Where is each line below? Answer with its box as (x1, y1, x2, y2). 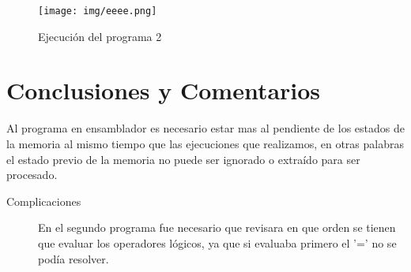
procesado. (6, 166, 58, 183)
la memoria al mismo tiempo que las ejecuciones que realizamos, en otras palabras (6, 135, 404, 151)
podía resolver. (38, 250, 109, 266)
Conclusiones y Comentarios (6, 74, 321, 106)
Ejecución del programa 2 (38, 28, 162, 44)
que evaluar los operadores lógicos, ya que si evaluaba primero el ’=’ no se (38, 234, 397, 251)
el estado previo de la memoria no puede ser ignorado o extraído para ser (6, 151, 360, 167)
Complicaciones (6, 192, 81, 209)
